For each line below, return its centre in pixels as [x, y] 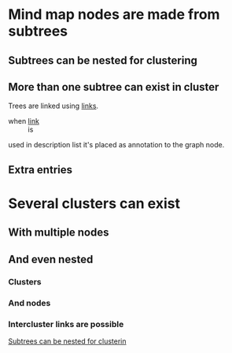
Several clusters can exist [94, 203]
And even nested [51, 259]
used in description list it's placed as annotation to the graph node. [116, 145]
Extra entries [41, 170]
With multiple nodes [59, 233]
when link [24, 121]
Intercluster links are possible [66, 324]
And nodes [29, 303]
